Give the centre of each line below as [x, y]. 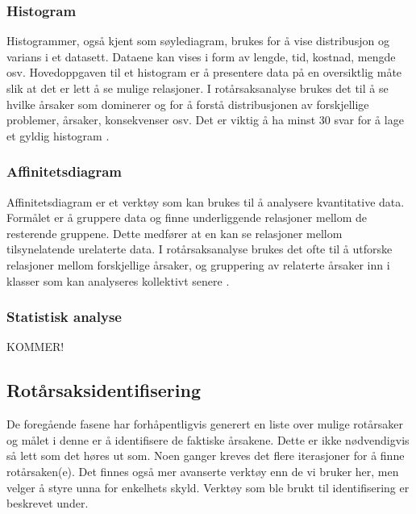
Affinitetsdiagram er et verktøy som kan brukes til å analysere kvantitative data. [206, 201]
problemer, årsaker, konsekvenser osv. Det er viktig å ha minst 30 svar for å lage [205, 120]
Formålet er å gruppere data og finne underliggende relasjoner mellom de [187, 217]
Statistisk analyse [64, 317]
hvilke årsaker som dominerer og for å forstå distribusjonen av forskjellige [188, 104]
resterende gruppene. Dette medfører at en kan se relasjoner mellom [175, 233]
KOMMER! [35, 347]
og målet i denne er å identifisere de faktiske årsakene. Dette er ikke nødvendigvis [208, 439]
